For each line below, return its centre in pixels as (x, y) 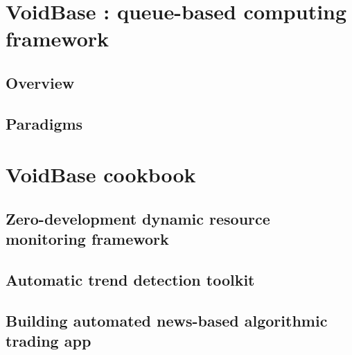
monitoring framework (87, 239)
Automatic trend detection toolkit (130, 280)
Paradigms (44, 123)
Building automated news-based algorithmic (167, 320)
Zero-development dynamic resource (138, 218)
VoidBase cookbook (101, 174)
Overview (40, 82)
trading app (49, 341)
